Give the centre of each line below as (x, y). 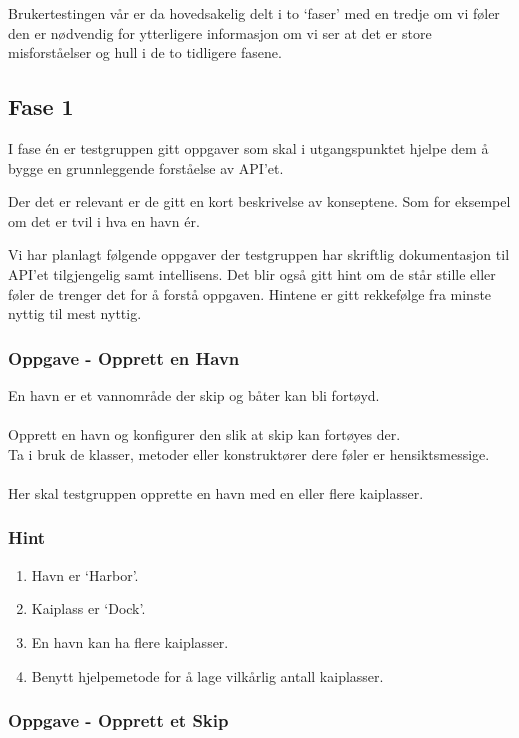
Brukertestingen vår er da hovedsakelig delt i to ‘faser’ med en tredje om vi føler (254, 13)
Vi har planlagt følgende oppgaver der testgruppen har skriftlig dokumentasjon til (259, 254)
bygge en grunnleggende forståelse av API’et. (146, 167)
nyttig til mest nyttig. (75, 313)
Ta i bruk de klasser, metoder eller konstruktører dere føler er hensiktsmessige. (249, 453)
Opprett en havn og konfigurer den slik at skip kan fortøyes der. (204, 434)
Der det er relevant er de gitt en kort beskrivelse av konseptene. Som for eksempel (259, 201)
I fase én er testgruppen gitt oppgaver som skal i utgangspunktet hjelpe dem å (248, 147)
